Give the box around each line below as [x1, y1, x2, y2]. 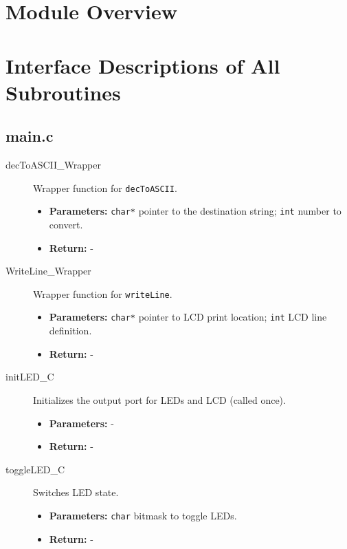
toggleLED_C [5, 462, 65, 476]
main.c [5, 125, 54, 147]
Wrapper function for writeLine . [33, 286, 172, 301]
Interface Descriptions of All [5, 51, 280, 79]
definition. [49, 323, 92, 338]
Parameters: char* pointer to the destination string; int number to [49, 204, 342, 218]
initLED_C [5, 369, 54, 384]
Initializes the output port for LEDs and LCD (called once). [33, 392, 286, 407]
